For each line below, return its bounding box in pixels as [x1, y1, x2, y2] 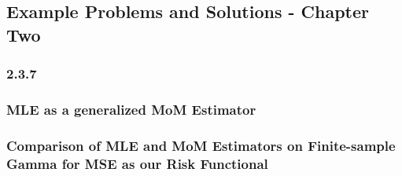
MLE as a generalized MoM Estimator [6, 99, 256, 119]
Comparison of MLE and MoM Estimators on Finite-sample [6, 135, 396, 155]
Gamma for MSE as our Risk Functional [6, 153, 268, 173]
